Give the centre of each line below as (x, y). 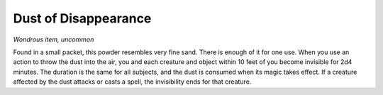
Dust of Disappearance (82, 18)
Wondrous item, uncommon (54, 39)
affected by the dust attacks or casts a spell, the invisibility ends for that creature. (132, 82)
